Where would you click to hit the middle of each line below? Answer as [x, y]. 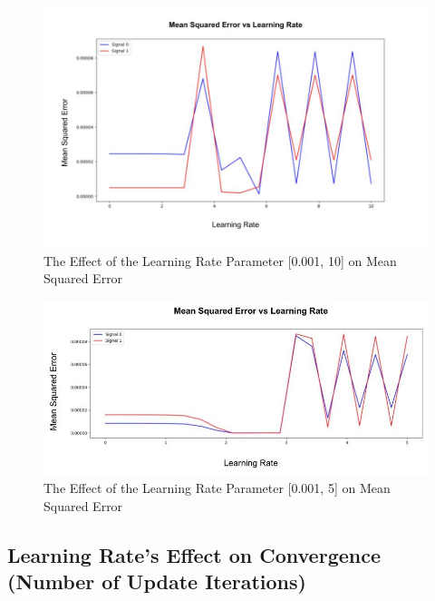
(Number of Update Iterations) [157, 581]
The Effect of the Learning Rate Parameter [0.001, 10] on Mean [220, 260]
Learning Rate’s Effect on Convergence [194, 554]
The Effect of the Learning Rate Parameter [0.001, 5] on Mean [217, 488]
